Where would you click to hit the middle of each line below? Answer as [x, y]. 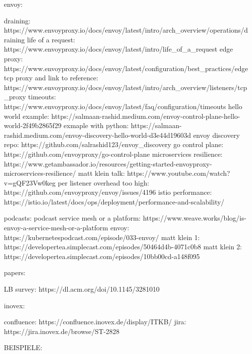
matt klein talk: [102, 173]
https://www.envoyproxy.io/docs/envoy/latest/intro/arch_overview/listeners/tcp [126, 87]
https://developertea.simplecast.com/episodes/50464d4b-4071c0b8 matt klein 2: [123, 247]
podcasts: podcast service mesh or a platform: [72, 218]
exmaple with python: [96, 125]
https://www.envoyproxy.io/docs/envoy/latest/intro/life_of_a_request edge [118, 49]
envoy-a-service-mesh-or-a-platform [56, 228]
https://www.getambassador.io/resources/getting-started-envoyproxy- [108, 163]
